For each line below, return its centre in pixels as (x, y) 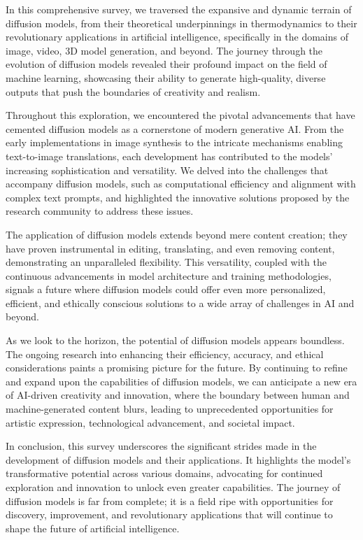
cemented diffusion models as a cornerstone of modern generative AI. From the (175, 128)
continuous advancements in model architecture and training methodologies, (169, 275)
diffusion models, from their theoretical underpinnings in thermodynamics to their (181, 23)
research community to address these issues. (100, 211)
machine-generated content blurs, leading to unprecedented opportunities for (170, 409)
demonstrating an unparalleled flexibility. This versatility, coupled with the (166, 262)
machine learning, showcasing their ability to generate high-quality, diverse (166, 77)
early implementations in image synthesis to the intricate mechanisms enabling (174, 142)
